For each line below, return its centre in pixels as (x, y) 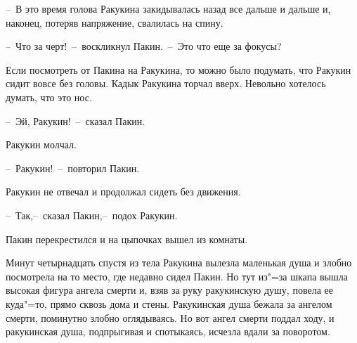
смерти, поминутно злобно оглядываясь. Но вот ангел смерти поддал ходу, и (170, 317)
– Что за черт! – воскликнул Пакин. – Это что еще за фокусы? (144, 46)
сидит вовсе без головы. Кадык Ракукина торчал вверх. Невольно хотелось (166, 83)
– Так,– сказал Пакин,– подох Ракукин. (92, 215)
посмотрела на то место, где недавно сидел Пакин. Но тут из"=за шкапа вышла (177, 276)
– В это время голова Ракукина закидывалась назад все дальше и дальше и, (168, 8)
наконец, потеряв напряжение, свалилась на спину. (115, 22)
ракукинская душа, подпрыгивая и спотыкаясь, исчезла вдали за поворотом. (168, 331)
